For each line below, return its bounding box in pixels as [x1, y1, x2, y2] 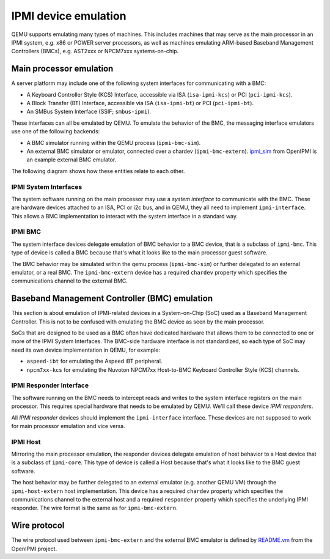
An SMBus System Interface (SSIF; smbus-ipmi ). [26, 108, 152, 116]
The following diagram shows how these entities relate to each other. [11, 167, 185, 174]
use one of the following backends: [11, 128, 100, 135]
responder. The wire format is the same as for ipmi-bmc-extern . [11, 505, 178, 512]
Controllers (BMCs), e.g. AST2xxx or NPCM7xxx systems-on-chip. [11, 48, 179, 55]
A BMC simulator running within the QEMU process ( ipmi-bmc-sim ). [26, 139, 201, 146]
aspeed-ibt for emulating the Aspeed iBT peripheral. [26, 358, 163, 365]
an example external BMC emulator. [26, 156, 117, 163]
